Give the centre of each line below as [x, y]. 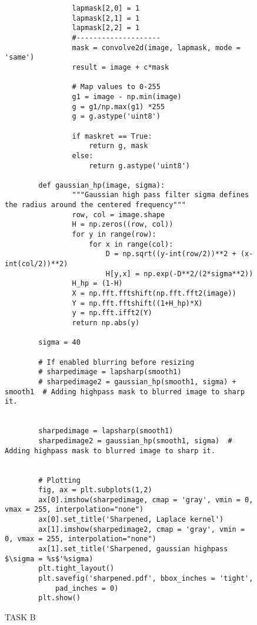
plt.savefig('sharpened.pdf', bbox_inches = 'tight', [146, 579]
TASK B [20, 617]
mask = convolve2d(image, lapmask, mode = [156, 48]
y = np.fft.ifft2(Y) [112, 313]
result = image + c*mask [121, 67]
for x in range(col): [131, 244]
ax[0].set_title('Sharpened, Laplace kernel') [131, 520]
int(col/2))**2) [36, 264]
